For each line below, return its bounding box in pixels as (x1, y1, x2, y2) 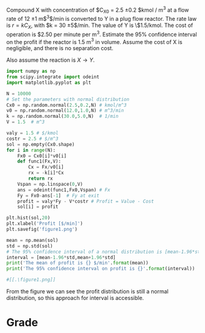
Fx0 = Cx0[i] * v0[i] (17, 153, 67, 159)
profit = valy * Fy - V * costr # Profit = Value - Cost (17, 198, 154, 204)
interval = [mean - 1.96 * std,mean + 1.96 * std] (6, 254, 116, 260)
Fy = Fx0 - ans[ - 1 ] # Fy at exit (17, 192, 99, 199)
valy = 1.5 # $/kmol (6, 130, 59, 136)
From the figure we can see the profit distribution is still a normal (6, 288, 169, 295)
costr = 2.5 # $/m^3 (6, 136, 59, 142)
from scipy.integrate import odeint (6, 74, 99, 80)
